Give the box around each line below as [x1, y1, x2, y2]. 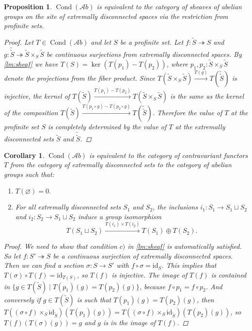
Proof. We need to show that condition [4, 241, 117, 251]
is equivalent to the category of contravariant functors [89, 150, 248, 160]
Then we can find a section [4, 260, 84, 270]
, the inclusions [153, 202, 198, 212]
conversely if [4, 294, 41, 304]
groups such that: [4, 169, 54, 179]
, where [166, 58, 188, 69]
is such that [77, 294, 111, 304]
